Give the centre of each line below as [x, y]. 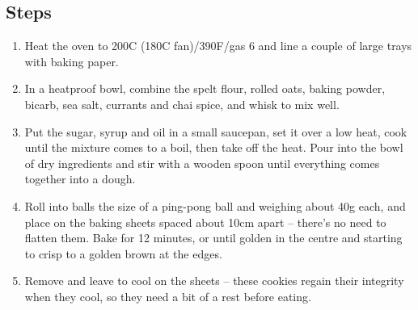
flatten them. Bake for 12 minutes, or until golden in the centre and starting [213, 238]
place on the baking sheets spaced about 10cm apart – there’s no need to [205, 222]
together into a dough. [80, 179]
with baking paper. [72, 61]
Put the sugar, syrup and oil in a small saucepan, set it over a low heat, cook [216, 131]
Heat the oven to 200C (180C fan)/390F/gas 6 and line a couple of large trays [218, 46]
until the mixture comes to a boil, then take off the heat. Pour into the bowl [214, 147]
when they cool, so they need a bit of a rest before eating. [168, 296]
